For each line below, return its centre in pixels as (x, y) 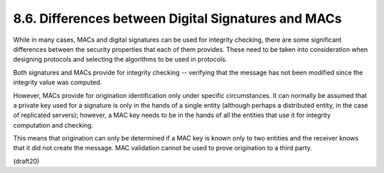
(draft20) (26, 161)
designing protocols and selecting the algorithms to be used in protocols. (120, 60)
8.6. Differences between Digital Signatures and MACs (177, 18)
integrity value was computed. (58, 82)
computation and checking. (53, 125)
